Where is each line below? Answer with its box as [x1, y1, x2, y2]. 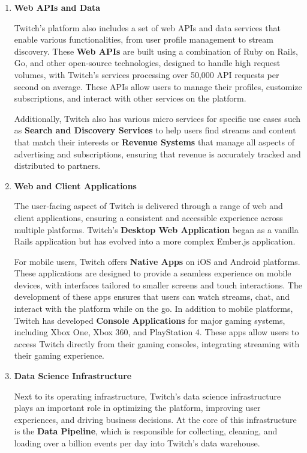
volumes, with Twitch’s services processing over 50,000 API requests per [14, 68, 279, 81]
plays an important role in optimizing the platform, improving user [14, 401, 261, 414]
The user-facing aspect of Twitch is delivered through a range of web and [14, 199, 283, 212]
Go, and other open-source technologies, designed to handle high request [14, 56, 281, 69]
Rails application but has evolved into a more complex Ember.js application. [14, 235, 296, 248]
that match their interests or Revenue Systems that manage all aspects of [14, 135, 295, 148]
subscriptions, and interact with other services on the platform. [14, 92, 246, 105]
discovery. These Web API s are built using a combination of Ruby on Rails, [14, 44, 298, 57]
